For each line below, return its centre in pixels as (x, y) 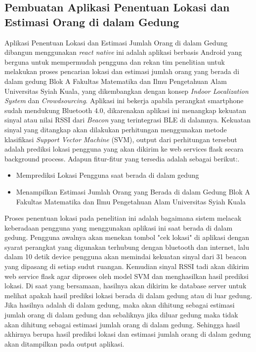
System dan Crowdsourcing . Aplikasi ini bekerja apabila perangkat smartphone (124, 100)
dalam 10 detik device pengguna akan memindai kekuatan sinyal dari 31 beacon (126, 256)
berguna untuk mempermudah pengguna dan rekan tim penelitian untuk (115, 61)
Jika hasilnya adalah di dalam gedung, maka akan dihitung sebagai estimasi (120, 305)
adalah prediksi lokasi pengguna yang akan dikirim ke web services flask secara (124, 149)
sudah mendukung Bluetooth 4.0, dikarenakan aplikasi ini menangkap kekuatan (125, 110)
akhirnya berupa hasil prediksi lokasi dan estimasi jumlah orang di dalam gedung (128, 334)
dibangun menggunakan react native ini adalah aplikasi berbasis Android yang (123, 52)
